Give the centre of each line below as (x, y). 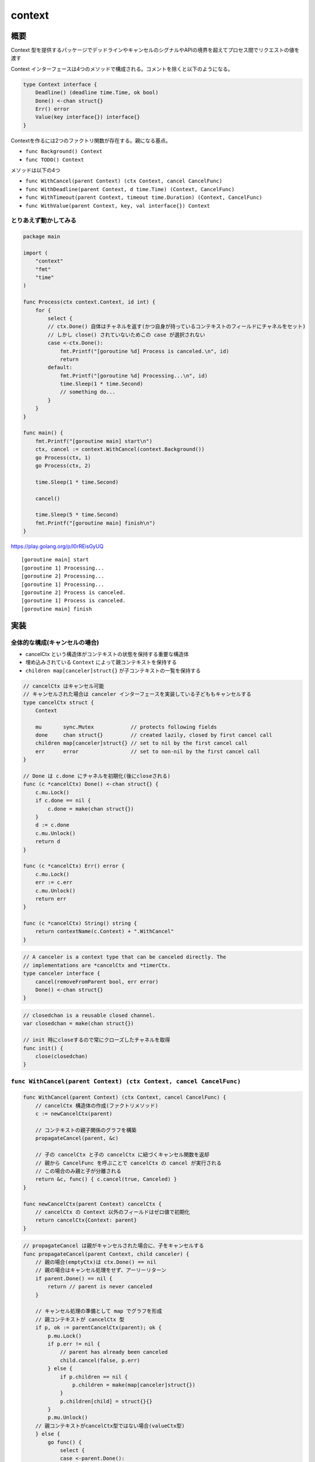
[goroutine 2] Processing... (63, 576)
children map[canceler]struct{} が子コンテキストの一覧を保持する (113, 670)
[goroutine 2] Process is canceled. (73, 593)
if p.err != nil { (74, 1344)
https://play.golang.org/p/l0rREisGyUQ (57, 546)
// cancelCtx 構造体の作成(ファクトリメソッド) (97, 1106)
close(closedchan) (62, 1056)
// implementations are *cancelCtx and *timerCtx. (97, 965)
